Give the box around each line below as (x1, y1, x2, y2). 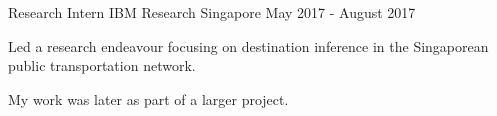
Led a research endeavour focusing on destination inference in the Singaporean (8, 35, 489, 56)
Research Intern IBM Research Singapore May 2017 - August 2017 (8, 2, 416, 22)
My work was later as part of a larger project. (8, 88, 289, 109)
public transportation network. (8, 55, 196, 76)
